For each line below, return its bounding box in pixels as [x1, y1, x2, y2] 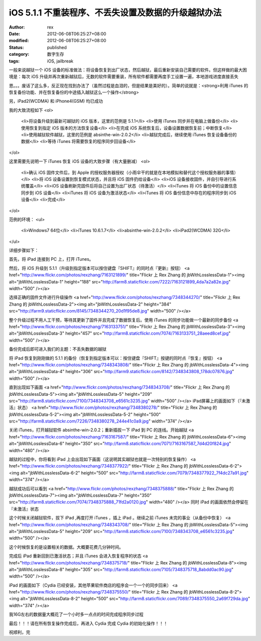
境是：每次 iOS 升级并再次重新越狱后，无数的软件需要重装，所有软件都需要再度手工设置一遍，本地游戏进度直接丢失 [9, 74, 239, 79]
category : [9, 51, 29, 57]
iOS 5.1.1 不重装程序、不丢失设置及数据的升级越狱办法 [9, 7, 222, 18]
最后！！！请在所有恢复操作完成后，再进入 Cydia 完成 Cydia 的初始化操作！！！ [9, 620, 168, 626]
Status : [9, 44, 24, 50]
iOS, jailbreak [47, 58, 73, 64]
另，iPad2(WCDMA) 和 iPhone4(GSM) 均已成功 [9, 98, 103, 104]
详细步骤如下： [9, 248, 39, 253]
